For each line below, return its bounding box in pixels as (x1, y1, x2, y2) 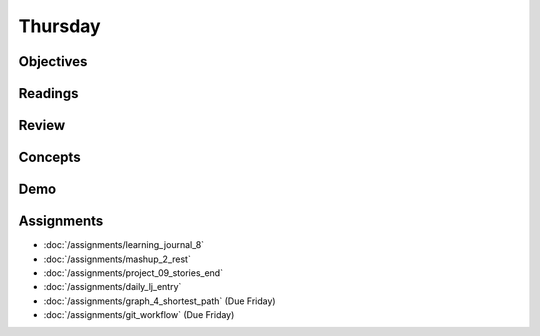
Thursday (18, 15, 101, 37)
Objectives (18, 53, 88, 70)
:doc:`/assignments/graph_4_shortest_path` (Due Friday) (43, 295, 276, 307)
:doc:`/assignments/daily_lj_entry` (43, 281, 182, 293)
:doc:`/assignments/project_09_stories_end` (43, 266, 224, 279)
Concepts (18, 149, 81, 166)
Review (18, 117, 66, 134)
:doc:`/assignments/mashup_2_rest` (43, 253, 192, 265)
